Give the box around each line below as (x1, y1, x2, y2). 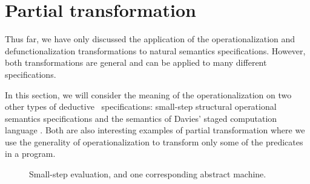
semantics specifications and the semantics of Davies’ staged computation (5, 112, 277, 124)
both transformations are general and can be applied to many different (5, 56, 267, 69)
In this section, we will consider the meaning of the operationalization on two (5, 88, 292, 101)
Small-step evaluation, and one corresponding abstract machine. (29, 168, 266, 180)
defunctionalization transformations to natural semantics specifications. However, (5, 44, 306, 57)
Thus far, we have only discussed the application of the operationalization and (5, 33, 295, 45)
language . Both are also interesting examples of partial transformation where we (5, 124, 305, 136)
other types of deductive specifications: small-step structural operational (5, 100, 277, 113)
